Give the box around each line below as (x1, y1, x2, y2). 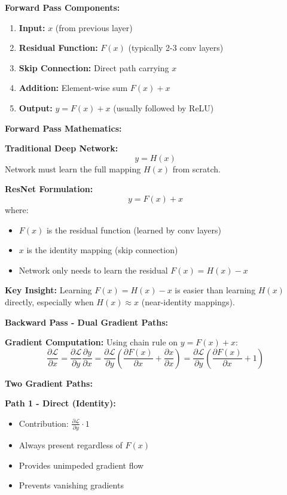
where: (5, 203, 29, 215)
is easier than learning (175, 284, 256, 296)
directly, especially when (5, 295, 94, 308)
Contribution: (19, 417, 69, 429)
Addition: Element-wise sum (19, 81, 128, 94)
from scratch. (172, 162, 221, 175)
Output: (19, 101, 53, 114)
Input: (19, 21, 45, 34)
